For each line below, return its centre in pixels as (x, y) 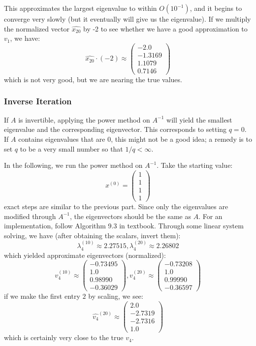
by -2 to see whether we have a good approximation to (165, 28)
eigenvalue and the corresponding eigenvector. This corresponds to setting (115, 129)
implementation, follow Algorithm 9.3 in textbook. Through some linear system (124, 226)
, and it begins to (216, 8)
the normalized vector (37, 28)
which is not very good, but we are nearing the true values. (93, 79)
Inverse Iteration (38, 101)
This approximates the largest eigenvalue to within (80, 8)
